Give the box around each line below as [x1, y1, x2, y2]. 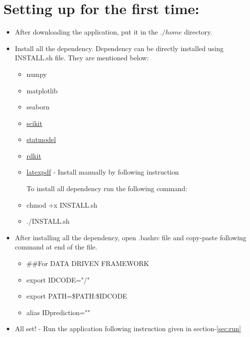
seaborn [26, 102, 50, 112]
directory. [184, 27, 213, 37]
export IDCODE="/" [26, 274, 90, 284]
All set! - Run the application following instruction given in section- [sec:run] [15, 323, 241, 334]
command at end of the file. [15, 242, 97, 252]
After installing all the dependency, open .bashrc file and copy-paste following [15, 232, 247, 242]
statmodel [26, 134, 56, 144]
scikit [26, 118, 42, 128]
